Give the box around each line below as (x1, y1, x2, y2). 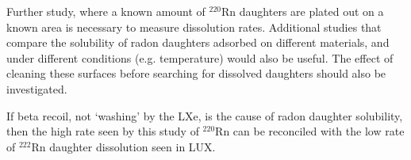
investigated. (6, 80, 67, 97)
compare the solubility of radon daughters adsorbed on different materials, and (6, 34, 390, 51)
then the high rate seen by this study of (6, 123, 199, 139)
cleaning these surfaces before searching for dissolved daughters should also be (6, 65, 386, 82)
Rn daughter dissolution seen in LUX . (31, 138, 216, 154)
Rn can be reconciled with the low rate (215, 123, 405, 139)
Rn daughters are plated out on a (221, 3, 384, 19)
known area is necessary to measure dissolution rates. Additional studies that (6, 18, 382, 35)
